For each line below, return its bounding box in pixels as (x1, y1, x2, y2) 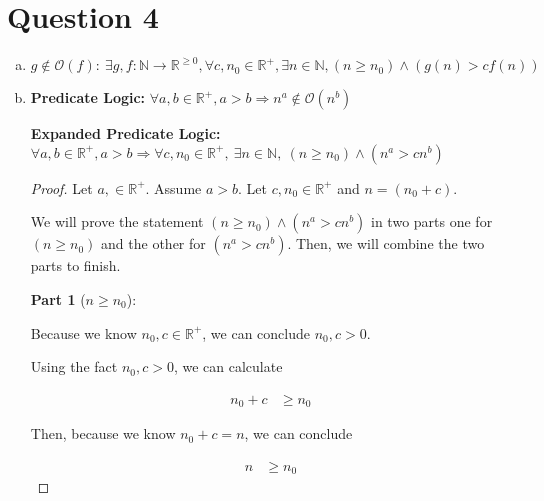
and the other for (101, 233, 206, 254)
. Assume (145, 177, 202, 198)
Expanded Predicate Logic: (30, 123, 221, 144)
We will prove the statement (30, 211, 204, 232)
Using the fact (30, 356, 118, 377)
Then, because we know (30, 423, 176, 444)
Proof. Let (30, 177, 93, 198)
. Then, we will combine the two (287, 233, 485, 254)
